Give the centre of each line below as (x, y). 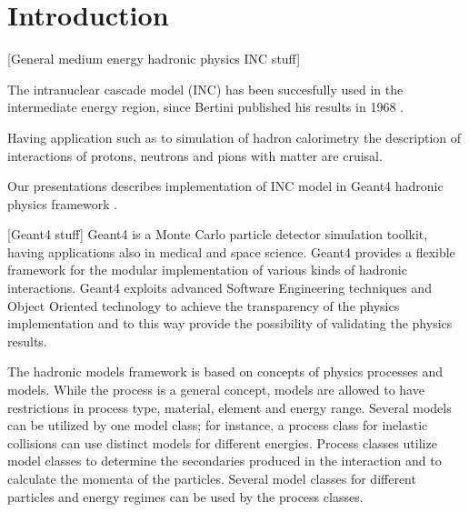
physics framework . (63, 203)
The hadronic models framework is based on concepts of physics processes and (225, 371)
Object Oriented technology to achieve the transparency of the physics (204, 305)
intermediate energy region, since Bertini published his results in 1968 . (205, 107)
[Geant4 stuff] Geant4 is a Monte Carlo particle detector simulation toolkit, (218, 234)
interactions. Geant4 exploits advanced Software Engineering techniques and (220, 288)
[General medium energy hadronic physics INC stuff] (154, 59)
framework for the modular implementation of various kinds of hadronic (207, 270)
